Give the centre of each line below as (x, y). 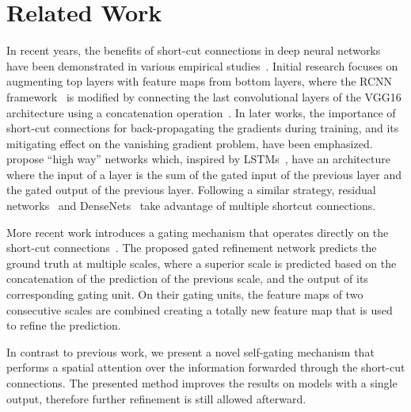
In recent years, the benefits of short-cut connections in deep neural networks (194, 50)
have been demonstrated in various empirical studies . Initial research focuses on (202, 65)
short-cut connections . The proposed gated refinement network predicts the (192, 248)
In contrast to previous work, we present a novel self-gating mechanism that (190, 351)
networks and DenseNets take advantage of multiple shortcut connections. (191, 206)
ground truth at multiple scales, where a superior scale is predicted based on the (202, 263)
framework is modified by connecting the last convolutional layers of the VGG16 (204, 96)
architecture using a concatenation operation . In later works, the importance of (201, 112)
